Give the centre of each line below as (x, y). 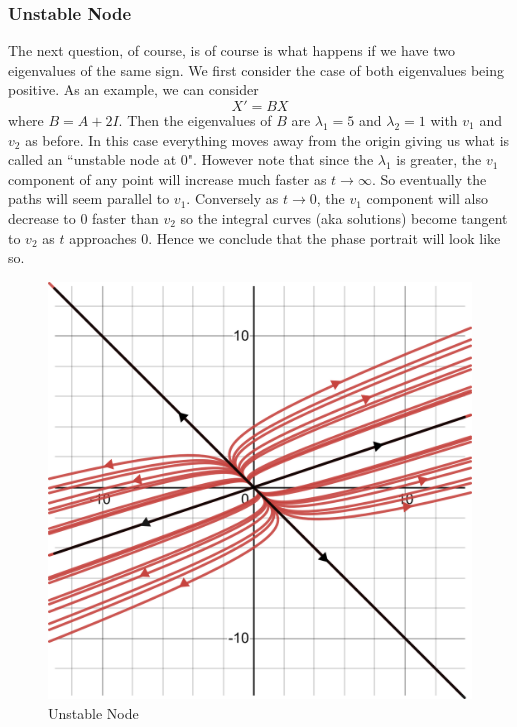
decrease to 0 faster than (83, 217)
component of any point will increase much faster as (167, 178)
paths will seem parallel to (89, 198)
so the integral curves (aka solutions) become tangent (344, 217)
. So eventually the (429, 178)
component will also (427, 198)
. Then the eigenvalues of (195, 120)
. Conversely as (232, 198)
